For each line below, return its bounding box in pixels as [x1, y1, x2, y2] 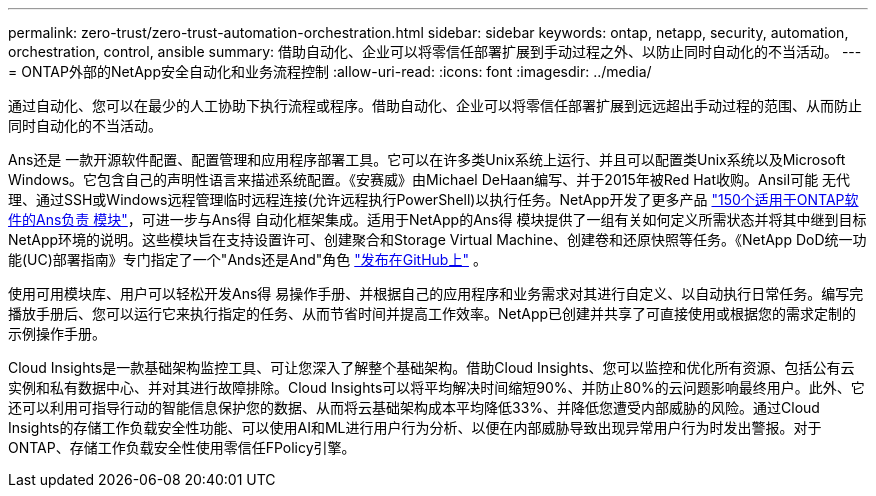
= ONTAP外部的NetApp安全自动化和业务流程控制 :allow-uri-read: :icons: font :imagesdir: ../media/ [8, 63, 652, 80]
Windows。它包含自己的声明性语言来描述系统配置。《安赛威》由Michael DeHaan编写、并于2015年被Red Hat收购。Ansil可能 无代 [8, 171, 851, 188]
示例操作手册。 [8, 325, 106, 342]
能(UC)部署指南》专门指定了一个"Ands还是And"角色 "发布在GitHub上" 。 [8, 251, 487, 268]
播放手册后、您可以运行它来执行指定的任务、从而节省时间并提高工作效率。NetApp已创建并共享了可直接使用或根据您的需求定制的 [8, 305, 857, 322]
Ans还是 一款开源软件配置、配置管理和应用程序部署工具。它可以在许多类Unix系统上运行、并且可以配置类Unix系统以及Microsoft [8, 151, 846, 168]
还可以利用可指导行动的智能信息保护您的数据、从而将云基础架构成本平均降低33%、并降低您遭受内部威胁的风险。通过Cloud [8, 399, 820, 416]
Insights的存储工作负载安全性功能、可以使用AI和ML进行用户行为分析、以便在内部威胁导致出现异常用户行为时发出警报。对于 [8, 419, 822, 436]
